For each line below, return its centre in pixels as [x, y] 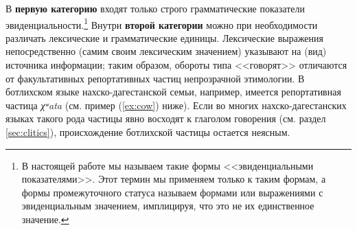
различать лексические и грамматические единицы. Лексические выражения [165, 37]
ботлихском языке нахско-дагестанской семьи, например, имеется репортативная [173, 92]
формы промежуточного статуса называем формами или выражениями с [172, 192]
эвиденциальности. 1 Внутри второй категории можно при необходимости [162, 23]
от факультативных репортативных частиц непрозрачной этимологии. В [155, 78]
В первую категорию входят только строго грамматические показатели [155, 8]
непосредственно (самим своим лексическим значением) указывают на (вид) [166, 51]
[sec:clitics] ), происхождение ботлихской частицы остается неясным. [148, 132]
